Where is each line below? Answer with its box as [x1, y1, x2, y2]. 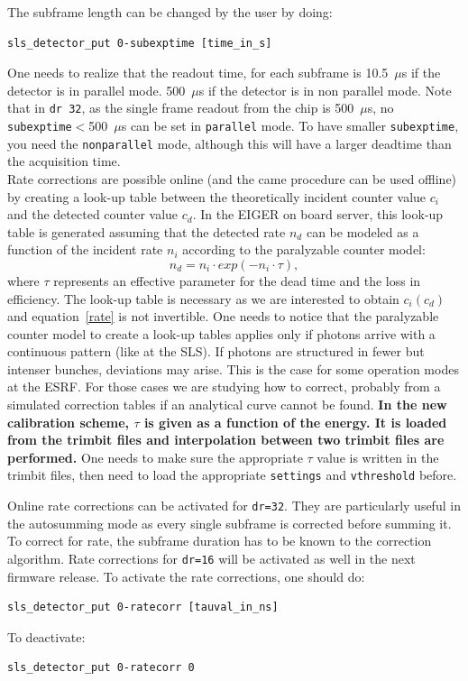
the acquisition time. [7, 152, 121, 170]
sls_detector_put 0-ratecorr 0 [7, 661, 195, 675]
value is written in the [317, 447, 439, 466]
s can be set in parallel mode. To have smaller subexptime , [121, 116, 459, 135]
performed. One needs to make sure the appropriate [7, 447, 303, 466]
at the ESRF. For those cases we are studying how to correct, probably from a [7, 377, 441, 396]
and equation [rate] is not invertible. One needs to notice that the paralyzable [7, 307, 439, 326]
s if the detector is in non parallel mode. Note [198, 80, 452, 99]
